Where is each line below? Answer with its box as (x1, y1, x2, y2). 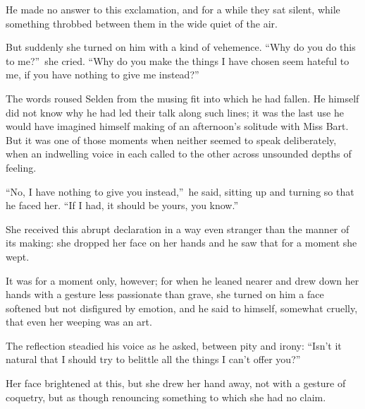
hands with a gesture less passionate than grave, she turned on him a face (6, 287, 324, 302)
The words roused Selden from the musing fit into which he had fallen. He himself (6, 90, 359, 105)
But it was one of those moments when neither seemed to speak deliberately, (6, 132, 337, 147)
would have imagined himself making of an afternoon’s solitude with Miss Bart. (6, 119, 349, 134)
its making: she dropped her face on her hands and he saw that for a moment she (6, 235, 357, 250)
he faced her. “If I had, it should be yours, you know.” (6, 198, 239, 213)
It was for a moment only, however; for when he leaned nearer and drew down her (6, 273, 359, 288)
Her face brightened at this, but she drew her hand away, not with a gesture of (6, 376, 346, 391)
